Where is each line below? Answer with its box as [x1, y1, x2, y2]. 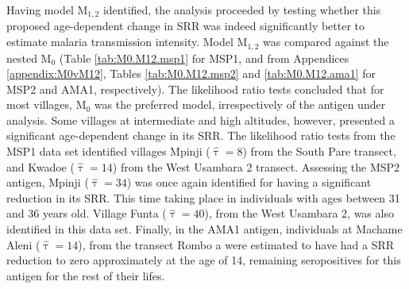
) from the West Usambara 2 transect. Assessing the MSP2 [112, 158, 400, 175]
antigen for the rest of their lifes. [6, 267, 165, 283]
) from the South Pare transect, [242, 143, 396, 160]
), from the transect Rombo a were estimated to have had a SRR [78, 236, 395, 252]
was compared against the [263, 33, 389, 50]
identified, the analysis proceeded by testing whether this [102, 2, 381, 17]
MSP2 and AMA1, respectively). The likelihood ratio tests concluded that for [6, 80, 384, 97]
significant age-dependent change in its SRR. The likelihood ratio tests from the [6, 127, 395, 144]
